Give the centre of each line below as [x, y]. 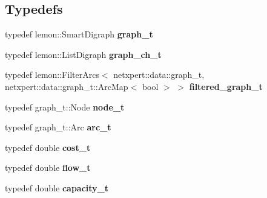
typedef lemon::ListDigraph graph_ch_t [83, 54]
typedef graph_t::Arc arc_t [58, 127]
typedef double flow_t [48, 168]
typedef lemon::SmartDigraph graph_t [79, 34]
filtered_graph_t [226, 86]
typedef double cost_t [48, 147]
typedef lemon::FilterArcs [52, 75]
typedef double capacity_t [57, 187]
